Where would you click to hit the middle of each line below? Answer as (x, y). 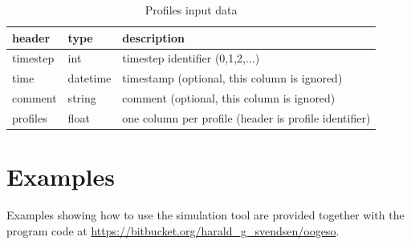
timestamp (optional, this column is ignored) (232, 78)
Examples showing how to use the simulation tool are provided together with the (205, 215)
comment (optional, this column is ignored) (229, 98)
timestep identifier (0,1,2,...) (191, 58)
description (153, 37)
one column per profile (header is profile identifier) (246, 117)
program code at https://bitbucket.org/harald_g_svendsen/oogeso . (173, 230)
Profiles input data (191, 10)
